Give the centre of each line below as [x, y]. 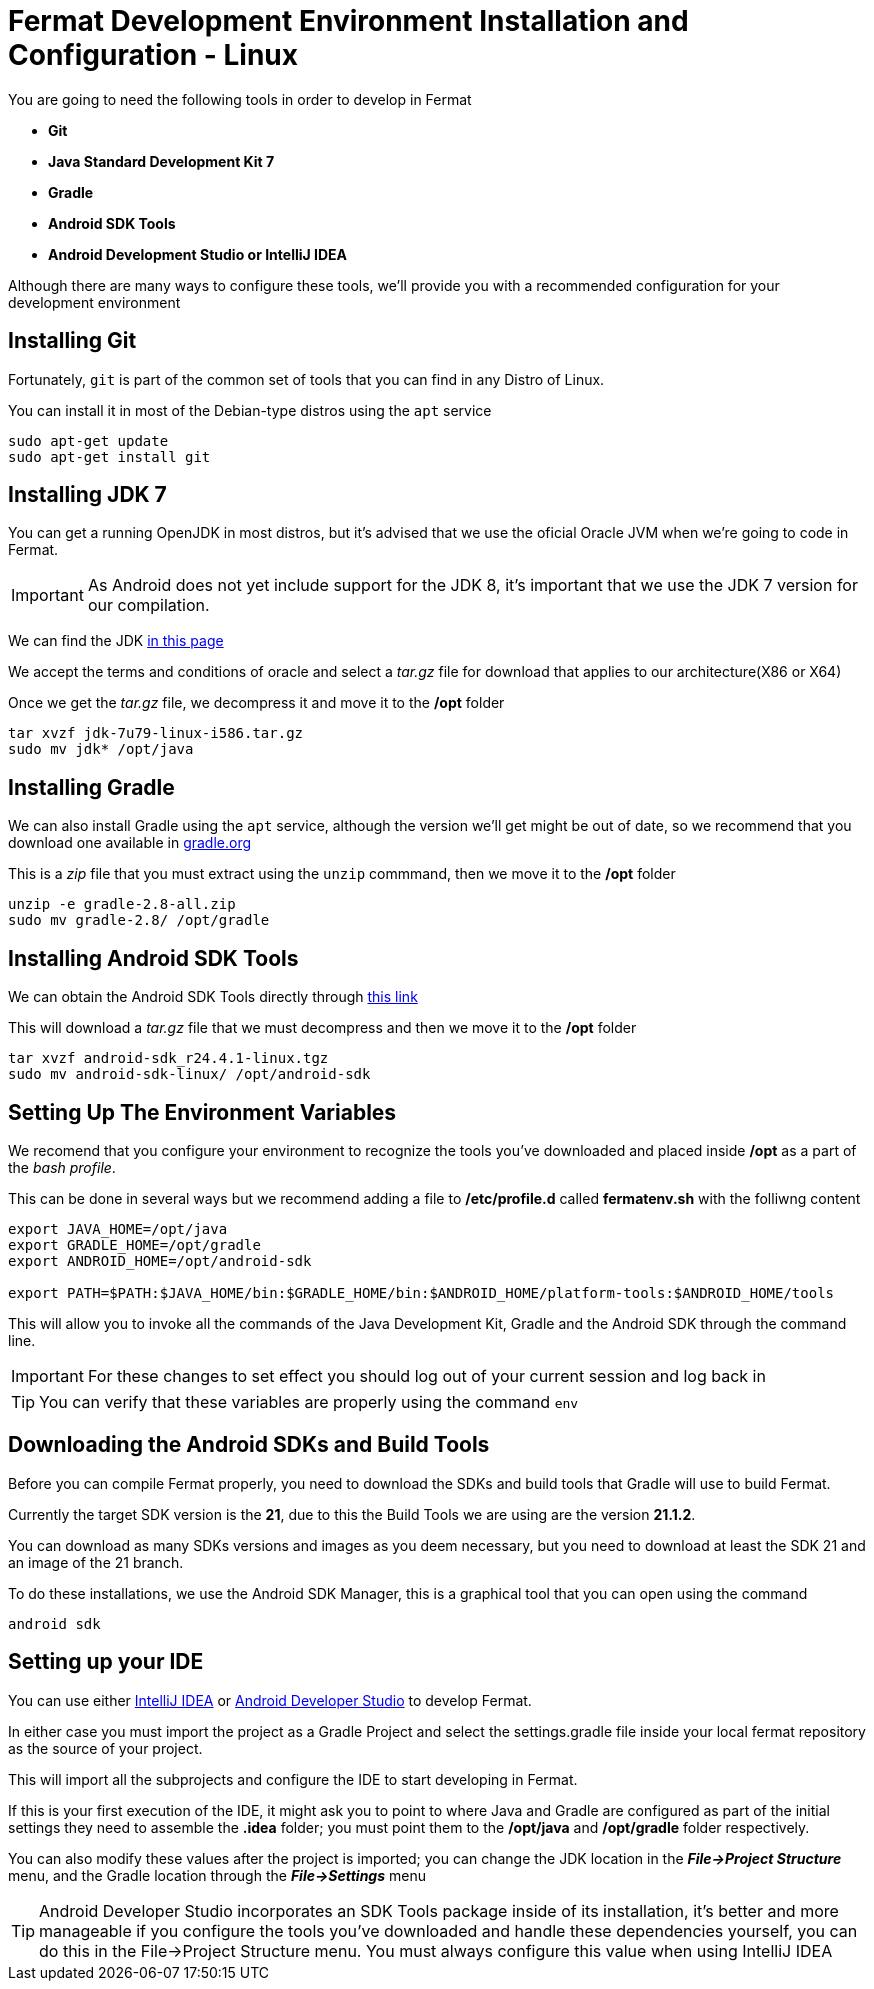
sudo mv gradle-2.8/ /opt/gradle [139, 920]
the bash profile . [62, 1167]
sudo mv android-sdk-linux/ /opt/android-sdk [189, 1074]
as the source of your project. [105, 1748]
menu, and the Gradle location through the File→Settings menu [217, 1875]
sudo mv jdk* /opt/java [101, 749]
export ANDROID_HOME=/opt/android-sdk [160, 1260]
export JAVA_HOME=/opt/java [118, 1228]
